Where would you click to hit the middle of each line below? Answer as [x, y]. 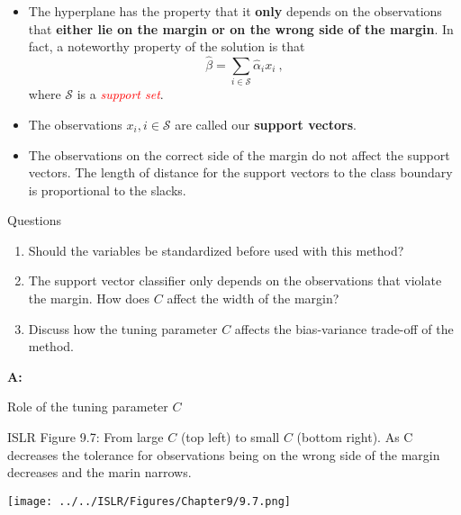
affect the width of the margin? [253, 298]
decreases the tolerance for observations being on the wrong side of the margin [224, 454]
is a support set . [120, 94]
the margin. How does [89, 298]
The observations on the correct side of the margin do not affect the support [239, 154]
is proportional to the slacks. [107, 190]
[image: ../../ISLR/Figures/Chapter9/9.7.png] [149, 501]
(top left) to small [230, 437]
